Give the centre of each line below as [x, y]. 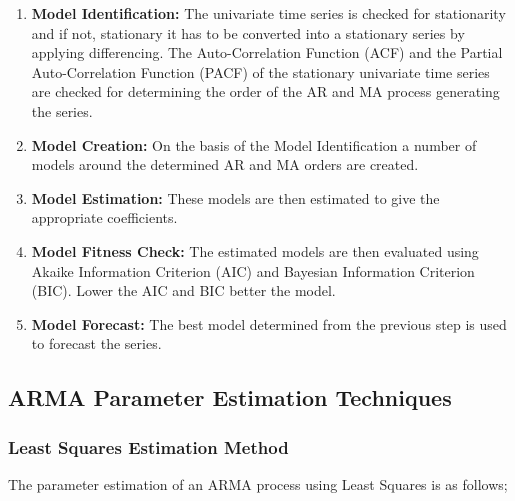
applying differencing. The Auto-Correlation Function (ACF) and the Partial [267, 52]
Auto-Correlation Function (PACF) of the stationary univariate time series [260, 71]
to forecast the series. [96, 343]
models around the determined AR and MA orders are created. [225, 164]
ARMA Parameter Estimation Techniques [230, 397]
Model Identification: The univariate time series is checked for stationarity [268, 13]
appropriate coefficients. [104, 217]
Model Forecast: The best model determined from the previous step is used [269, 323]
